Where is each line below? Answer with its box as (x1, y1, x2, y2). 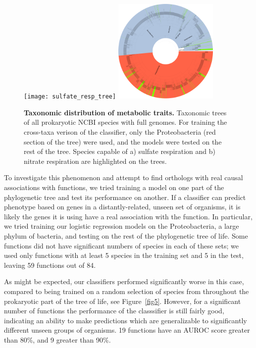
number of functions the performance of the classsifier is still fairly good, (4, 305, 224, 316)
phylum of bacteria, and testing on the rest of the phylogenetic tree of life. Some (4, 230, 248, 241)
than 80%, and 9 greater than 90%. (4, 334, 111, 345)
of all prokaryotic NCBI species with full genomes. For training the (24, 117, 227, 127)
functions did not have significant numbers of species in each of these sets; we (4, 240, 239, 250)
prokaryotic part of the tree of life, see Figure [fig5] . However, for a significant (4, 296, 241, 306)
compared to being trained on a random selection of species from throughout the (4, 286, 249, 296)
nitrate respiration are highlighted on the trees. (24, 155, 167, 166)
